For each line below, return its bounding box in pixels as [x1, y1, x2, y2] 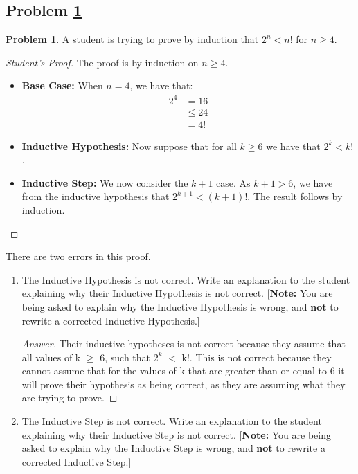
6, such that [100, 349, 151, 364]
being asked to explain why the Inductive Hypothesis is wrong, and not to [21, 299, 339, 313]
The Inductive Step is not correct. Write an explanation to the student [21, 414, 322, 428]
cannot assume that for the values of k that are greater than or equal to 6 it [21, 363, 345, 378]
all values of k [21, 349, 81, 364]
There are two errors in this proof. [6, 249, 151, 264]
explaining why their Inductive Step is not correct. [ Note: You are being [21, 427, 331, 441]
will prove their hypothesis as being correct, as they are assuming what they [21, 376, 346, 391]
